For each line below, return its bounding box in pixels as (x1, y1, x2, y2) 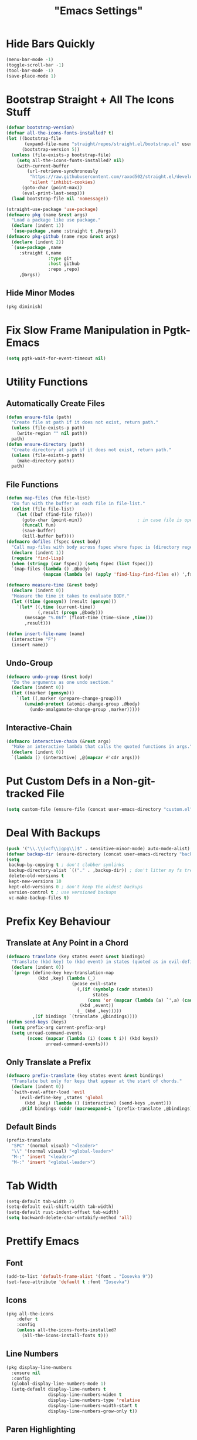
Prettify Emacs (6, 1235, 79, 1248)
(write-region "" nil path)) (16, 431, 88, 437)
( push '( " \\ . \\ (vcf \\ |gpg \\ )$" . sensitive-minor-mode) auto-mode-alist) (6, 845, 191, 851)
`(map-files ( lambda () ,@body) (11, 566, 91, 572)
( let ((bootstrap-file (6, 136, 62, 142)
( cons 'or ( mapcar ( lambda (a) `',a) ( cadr (87, 997, 195, 1003)
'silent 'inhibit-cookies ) (29, 179, 96, 186)
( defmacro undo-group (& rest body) (6, 674, 93, 680)
